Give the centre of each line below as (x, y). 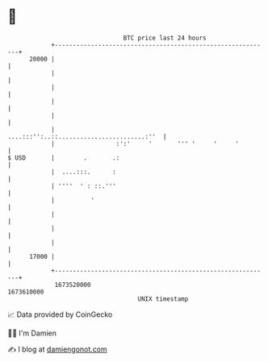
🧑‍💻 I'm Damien (32, 333)
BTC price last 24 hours (165, 38)
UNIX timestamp (163, 299)
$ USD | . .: (64, 158)
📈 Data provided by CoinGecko (60, 314)
